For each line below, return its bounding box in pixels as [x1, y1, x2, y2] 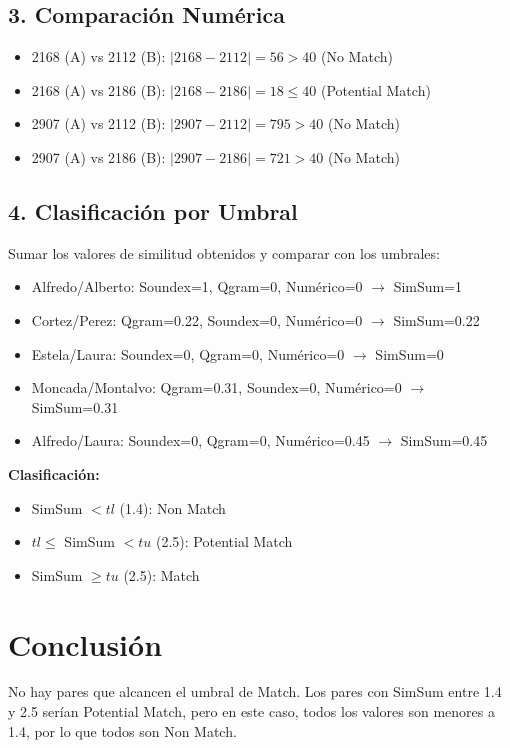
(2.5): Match [123, 564, 200, 585]
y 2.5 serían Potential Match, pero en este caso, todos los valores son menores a [8, 701, 496, 722]
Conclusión [8, 623, 163, 664]
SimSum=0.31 [31, 396, 119, 417]
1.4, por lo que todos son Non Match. [8, 720, 237, 741]
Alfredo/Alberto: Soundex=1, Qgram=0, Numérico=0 [31, 276, 363, 297]
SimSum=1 [393, 276, 463, 297]
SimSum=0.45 [400, 430, 488, 451]
